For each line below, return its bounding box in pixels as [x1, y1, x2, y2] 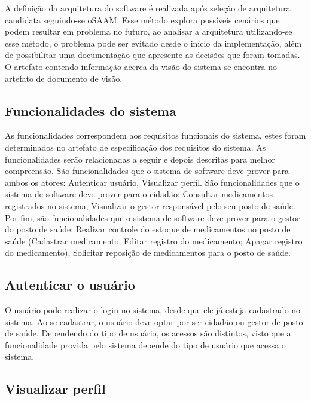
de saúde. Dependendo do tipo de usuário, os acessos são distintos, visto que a [5, 327, 291, 339]
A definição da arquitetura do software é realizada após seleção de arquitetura [5, 2, 291, 14]
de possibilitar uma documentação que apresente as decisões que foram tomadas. [5, 48, 300, 61]
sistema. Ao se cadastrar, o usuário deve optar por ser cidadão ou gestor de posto [5, 315, 303, 327]
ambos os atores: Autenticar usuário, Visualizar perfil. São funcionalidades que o [5, 176, 300, 188]
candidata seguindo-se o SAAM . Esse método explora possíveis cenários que [5, 13, 280, 26]
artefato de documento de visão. [5, 72, 123, 84]
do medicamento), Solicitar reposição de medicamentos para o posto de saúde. [5, 246, 291, 259]
